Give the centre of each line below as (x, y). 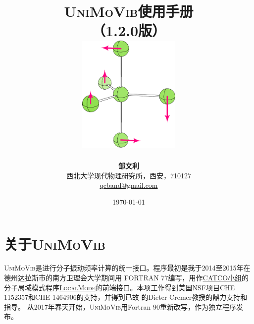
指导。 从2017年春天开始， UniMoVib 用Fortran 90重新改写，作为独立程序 (120, 306)
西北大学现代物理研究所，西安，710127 (129, 175)
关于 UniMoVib (55, 244)
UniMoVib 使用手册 (129, 11)
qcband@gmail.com (129, 185)
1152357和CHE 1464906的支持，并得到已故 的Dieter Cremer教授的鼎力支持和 (126, 297)
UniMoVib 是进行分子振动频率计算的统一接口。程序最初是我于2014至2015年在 (127, 268)
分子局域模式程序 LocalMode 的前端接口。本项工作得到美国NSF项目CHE (120, 287)
